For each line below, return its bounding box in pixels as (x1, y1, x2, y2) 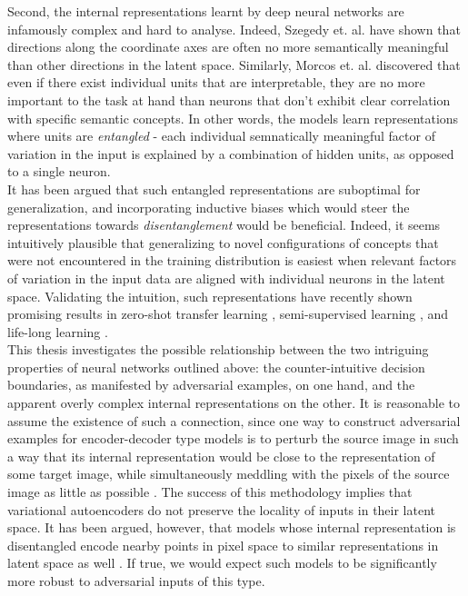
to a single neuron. (7, 162, 111, 181)
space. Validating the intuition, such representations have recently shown (7, 286, 413, 305)
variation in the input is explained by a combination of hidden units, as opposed (7, 144, 454, 163)
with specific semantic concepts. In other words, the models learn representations (7, 108, 459, 127)
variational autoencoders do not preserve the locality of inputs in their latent (7, 500, 436, 519)
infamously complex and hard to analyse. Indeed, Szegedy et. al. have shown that (7, 19, 461, 38)
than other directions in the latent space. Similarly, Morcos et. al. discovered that (7, 55, 461, 74)
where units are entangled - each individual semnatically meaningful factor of (7, 126, 435, 145)
